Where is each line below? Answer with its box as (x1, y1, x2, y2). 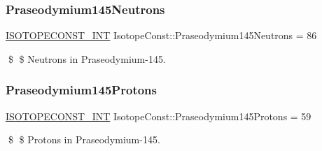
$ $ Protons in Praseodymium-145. (8, 132, 160, 147)
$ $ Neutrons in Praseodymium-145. (8, 51, 166, 66)
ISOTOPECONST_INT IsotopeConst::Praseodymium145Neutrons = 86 (6, 28, 317, 43)
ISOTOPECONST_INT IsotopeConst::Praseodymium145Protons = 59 (6, 108, 311, 123)
